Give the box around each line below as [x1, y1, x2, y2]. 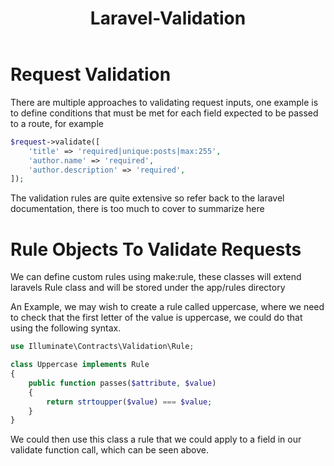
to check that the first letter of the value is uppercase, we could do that [10, 312, 303, 324]
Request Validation [10, 63, 172, 86]
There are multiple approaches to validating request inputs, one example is [10, 96, 319, 108]
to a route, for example [10, 117, 104, 129]
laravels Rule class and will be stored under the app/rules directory [10, 282, 286, 294]
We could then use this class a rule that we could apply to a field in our [10, 433, 302, 446]
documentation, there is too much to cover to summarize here [10, 203, 265, 215]
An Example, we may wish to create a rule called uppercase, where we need [10, 301, 325, 313]
